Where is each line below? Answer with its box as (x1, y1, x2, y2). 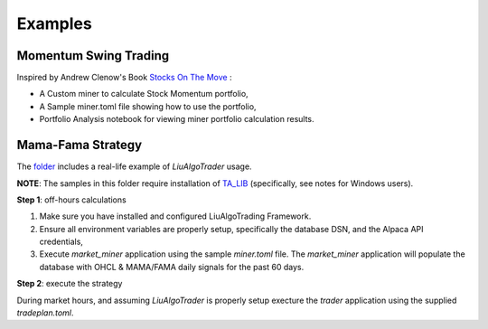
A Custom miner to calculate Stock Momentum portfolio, (39, 89, 249, 99)
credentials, (39, 236, 83, 248)
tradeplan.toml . (16, 307, 74, 318)
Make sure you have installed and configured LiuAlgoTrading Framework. (39, 211, 312, 221)
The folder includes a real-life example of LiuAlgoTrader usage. (16, 161, 252, 172)
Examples (16, 14, 92, 33)
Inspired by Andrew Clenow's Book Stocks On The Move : (16, 72, 232, 83)
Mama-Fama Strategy (16, 137, 143, 153)
